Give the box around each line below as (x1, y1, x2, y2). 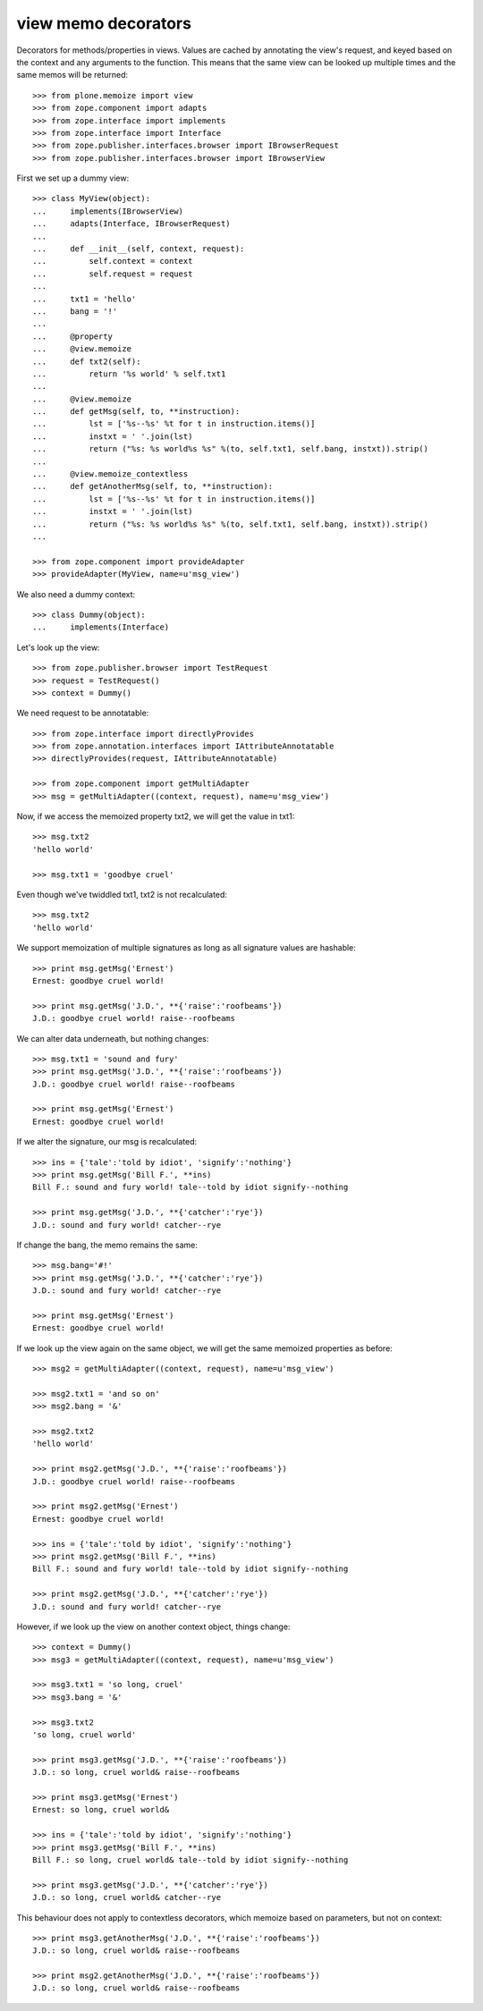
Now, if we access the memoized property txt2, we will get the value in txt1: (16, 811, 295, 822)
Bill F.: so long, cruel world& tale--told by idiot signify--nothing (32, 1855, 349, 1864)
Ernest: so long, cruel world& (32, 1804, 170, 1815)
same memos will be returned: (16, 70, 129, 80)
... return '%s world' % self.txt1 (32, 368, 226, 379)
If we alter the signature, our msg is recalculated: (16, 1136, 198, 1147)
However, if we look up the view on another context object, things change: (16, 1621, 291, 1632)
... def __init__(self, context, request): (32, 244, 245, 254)
